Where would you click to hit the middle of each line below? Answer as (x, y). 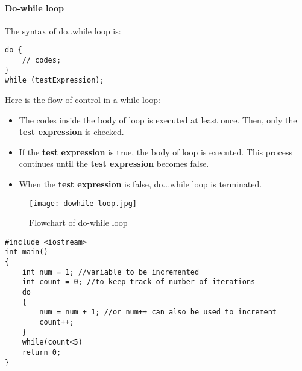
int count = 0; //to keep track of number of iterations (139, 282)
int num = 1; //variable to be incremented (111, 272)
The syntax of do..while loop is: (63, 30)
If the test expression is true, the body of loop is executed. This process (156, 151)
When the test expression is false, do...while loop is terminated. (140, 183)
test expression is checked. (71, 132)
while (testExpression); (55, 80)
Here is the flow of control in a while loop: (83, 100)
